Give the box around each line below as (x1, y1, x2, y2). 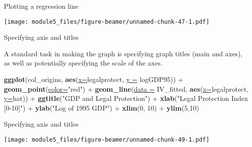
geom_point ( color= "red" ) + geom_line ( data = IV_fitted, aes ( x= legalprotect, (4, 83, 249, 94)
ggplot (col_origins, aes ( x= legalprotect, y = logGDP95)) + (4, 74, 183, 84)
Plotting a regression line (4, 1, 78, 11)
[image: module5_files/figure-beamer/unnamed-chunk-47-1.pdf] (4, 18, 210, 25)
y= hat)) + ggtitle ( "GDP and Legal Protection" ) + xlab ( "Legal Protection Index (4, 93, 248, 103)
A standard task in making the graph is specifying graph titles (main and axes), (4, 48, 243, 58)
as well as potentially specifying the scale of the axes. (4, 58, 162, 68)
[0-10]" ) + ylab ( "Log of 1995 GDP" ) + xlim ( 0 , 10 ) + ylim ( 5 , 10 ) (4, 102, 199, 113)
